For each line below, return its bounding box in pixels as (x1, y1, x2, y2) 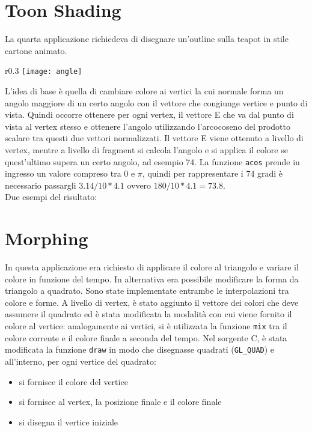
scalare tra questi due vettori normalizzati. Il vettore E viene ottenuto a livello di (5, 132, 304, 144)
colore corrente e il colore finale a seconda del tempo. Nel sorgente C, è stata (5, 331, 287, 344)
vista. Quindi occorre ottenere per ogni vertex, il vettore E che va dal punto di (5, 108, 294, 121)
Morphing (5, 226, 88, 251)
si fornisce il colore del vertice (19, 375, 128, 388)
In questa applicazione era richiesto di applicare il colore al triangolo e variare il (5, 261, 299, 273)
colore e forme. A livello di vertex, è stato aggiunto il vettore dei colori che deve (5, 296, 299, 308)
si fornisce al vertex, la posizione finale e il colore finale (19, 395, 222, 408)
